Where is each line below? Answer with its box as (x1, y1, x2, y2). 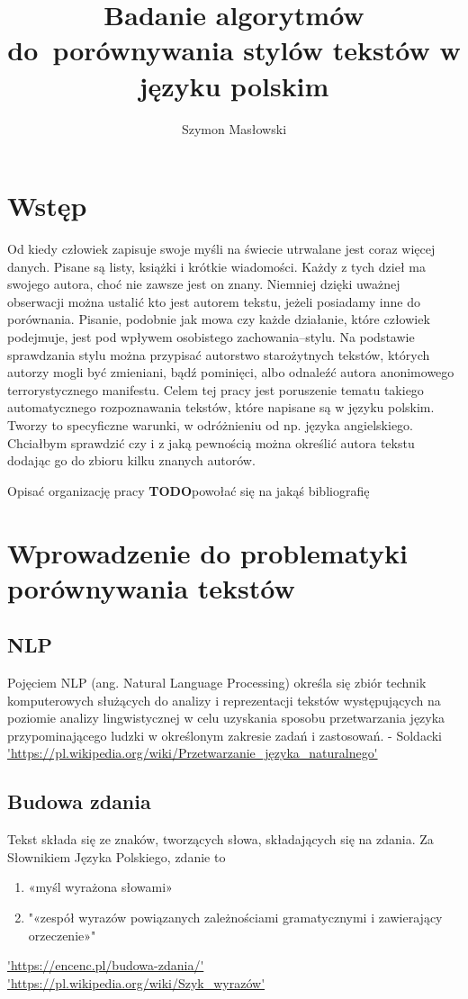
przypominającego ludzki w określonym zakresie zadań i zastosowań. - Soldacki (7, 725, 443, 744)
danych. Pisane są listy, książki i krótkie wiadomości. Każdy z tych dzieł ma (7, 256, 426, 275)
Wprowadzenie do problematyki (7, 534, 408, 571)
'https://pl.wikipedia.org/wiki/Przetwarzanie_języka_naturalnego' (7, 743, 378, 762)
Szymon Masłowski (181, 119, 287, 138)
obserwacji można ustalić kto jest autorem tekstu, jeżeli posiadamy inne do (7, 292, 420, 310)
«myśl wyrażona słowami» (28, 877, 173, 896)
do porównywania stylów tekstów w (7, 31, 461, 68)
